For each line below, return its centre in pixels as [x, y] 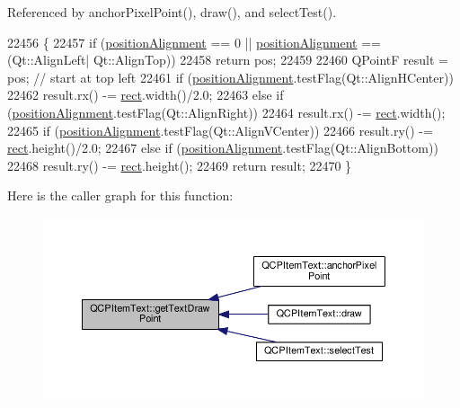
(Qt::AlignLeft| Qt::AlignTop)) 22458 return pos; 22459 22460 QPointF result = [228, 60]
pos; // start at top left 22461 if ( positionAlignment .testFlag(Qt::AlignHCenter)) [230, 77]
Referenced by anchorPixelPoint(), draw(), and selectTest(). [172, 12]
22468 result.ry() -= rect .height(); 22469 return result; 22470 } [180, 165]
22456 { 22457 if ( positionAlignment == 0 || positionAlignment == [194, 42]
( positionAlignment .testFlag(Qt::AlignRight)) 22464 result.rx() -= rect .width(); [226, 112]
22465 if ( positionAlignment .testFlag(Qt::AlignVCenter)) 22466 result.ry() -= [220, 130]
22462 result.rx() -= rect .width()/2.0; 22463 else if [146, 95]
